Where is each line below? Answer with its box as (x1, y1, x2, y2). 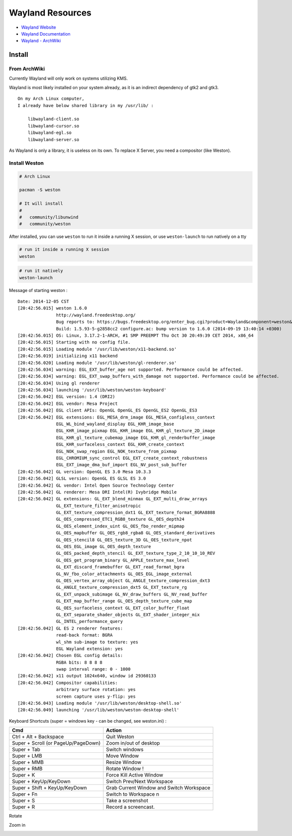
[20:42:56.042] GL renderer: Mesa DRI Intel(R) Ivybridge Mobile (18, 489, 177, 495)
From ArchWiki (9, 66, 45, 73)
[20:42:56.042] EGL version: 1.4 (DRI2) (18, 394, 115, 400)
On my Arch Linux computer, (18, 96, 85, 102)
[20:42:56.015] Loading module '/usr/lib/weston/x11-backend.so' (18, 346, 177, 352)
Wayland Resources (9, 7, 92, 18)
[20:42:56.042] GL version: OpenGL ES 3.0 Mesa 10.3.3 (18, 469, 151, 474)
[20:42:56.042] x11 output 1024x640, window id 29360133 (18, 673, 157, 679)
